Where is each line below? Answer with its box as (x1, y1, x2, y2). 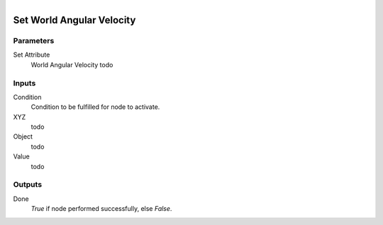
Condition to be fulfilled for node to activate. (30, 103, 160, 111)
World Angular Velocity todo (30, 60, 113, 69)
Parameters (13, 35, 55, 45)
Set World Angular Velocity (13, 14, 136, 26)
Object (13, 132, 33, 141)
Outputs (13, 180, 43, 190)
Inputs (13, 78, 36, 88)
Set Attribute (13, 50, 50, 59)
